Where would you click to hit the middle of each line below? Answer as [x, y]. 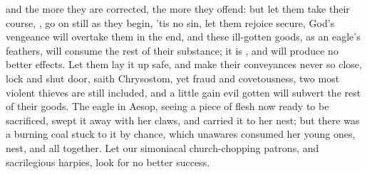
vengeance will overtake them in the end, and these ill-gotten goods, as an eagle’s [183, 37]
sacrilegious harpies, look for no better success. [108, 162]
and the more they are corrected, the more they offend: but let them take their [178, 9]
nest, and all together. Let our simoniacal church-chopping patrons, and [162, 147]
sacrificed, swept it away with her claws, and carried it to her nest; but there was [183, 120]
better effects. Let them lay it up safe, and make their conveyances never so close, [184, 64]
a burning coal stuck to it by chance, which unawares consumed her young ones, [181, 134]
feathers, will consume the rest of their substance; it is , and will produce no [172, 50]
